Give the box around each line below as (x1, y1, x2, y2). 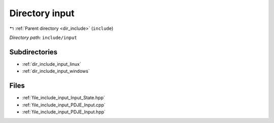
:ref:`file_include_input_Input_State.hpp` (22, 95, 105, 101)
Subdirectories (9, 48, 58, 56)
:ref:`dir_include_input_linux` (22, 61, 81, 67)
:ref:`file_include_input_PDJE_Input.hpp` (22, 109, 106, 115)
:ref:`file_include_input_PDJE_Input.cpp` (22, 102, 106, 108)
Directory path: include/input (9, 34, 77, 40)
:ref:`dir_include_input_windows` (22, 68, 90, 74)
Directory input (9, 8, 75, 19)
